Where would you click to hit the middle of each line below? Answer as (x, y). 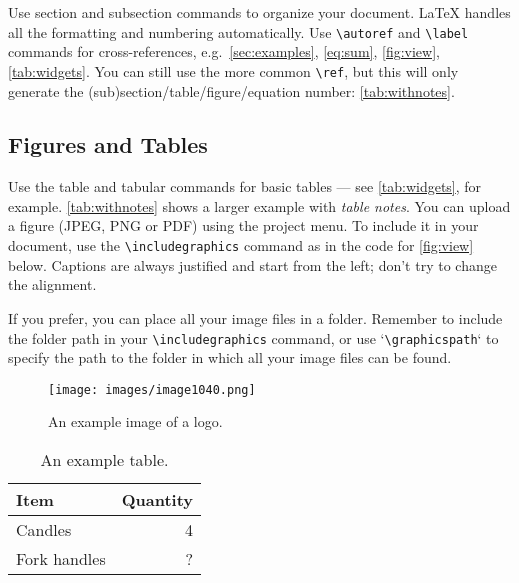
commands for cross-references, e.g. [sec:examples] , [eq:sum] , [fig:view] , (224, 51)
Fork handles (61, 559)
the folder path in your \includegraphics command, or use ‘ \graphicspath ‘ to (253, 337)
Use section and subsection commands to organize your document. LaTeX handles (259, 12)
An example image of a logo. (135, 421)
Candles (44, 530)
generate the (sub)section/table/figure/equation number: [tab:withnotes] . (231, 90)
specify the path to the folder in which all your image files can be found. (230, 357)
